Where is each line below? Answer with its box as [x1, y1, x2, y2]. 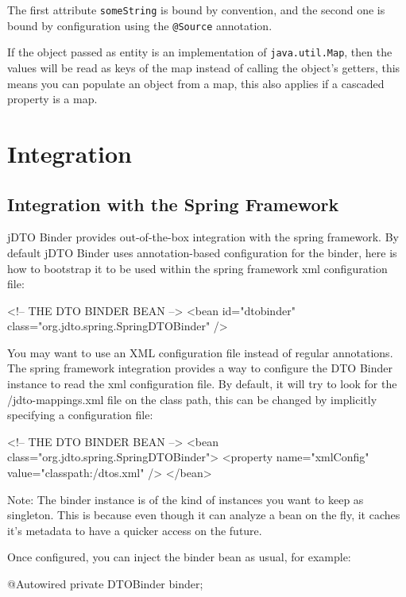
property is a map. [7, 91, 98, 107]
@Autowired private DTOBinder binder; [7, 576, 203, 592]
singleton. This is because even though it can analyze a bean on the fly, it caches [7, 506, 400, 523]
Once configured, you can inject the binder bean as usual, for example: [7, 549, 351, 565]
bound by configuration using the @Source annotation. [7, 17, 273, 33]
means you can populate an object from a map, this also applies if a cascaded [7, 75, 385, 91]
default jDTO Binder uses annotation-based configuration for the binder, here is [7, 244, 397, 260]
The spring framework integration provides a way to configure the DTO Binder [7, 360, 392, 376]
